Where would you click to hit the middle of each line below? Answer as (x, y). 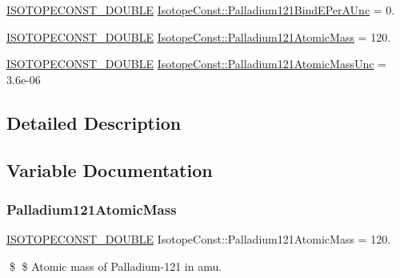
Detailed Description (94, 122)
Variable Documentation (110, 169)
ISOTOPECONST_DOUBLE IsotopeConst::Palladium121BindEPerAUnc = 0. (201, 10)
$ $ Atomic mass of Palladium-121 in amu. (116, 266)
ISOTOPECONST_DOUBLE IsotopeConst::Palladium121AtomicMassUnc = (197, 64)
